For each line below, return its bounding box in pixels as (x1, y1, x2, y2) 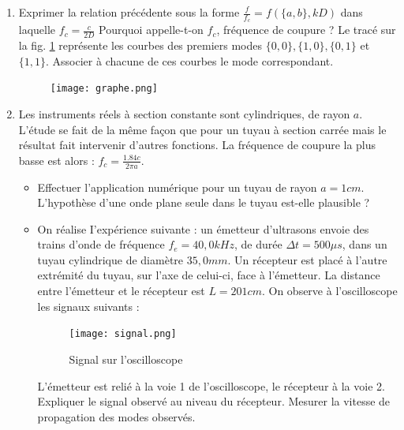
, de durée (234, 236, 282, 252)
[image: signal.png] (69, 328, 177, 340)
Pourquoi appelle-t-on (99, 21, 204, 38)
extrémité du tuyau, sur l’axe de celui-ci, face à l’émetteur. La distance (37, 267, 380, 283)
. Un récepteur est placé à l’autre (227, 251, 387, 267)
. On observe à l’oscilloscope (261, 282, 398, 299)
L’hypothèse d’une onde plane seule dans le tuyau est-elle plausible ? (37, 194, 370, 211)
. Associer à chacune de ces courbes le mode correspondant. (46, 52, 334, 69)
